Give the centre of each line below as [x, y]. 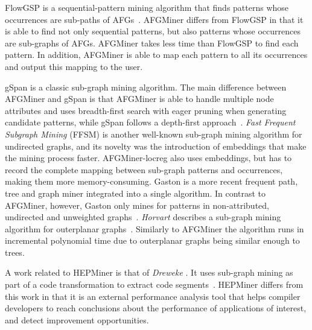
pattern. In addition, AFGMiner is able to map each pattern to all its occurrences [156, 55]
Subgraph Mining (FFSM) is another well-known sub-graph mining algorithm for [154, 134]
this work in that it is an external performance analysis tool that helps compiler [153, 296]
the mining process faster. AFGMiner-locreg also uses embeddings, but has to [148, 158]
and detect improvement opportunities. [77, 319]
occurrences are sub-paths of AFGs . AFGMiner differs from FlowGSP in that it [154, 19]
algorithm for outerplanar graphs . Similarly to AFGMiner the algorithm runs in [154, 228]
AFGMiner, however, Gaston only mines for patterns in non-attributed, [137, 205]
